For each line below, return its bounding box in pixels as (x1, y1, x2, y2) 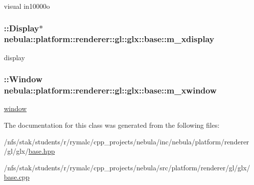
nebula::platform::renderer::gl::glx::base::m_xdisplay (4, 33, 214, 45)
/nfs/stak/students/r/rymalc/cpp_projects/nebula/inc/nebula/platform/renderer (4, 136, 249, 146)
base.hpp (28, 146, 55, 156)
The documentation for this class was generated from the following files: (4, 120, 220, 130)
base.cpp (4, 172, 30, 182)
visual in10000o (4, 1, 50, 11)
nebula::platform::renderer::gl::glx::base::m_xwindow (4, 84, 217, 96)
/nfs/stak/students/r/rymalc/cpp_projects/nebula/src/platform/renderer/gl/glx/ (4, 162, 250, 172)
